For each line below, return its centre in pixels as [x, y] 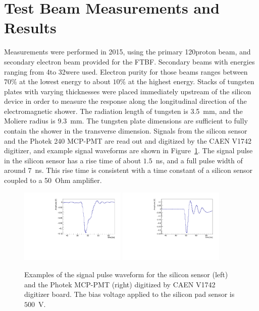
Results [30, 27]
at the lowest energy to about [65, 81]
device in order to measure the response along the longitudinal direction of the [125, 101]
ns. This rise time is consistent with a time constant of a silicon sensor [144, 170]
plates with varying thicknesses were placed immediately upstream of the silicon [128, 91]
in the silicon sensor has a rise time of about [73, 160]
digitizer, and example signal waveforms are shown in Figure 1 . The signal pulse [128, 150]
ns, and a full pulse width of [199, 160]
